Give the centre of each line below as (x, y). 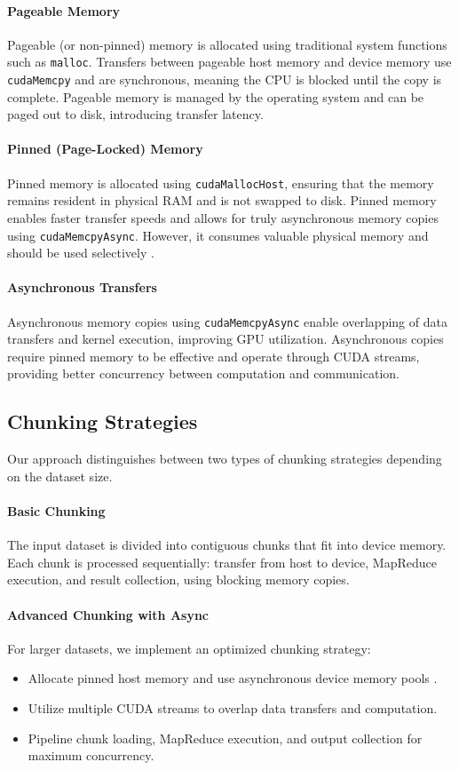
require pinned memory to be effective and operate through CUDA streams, (214, 356)
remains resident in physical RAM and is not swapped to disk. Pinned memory (222, 200)
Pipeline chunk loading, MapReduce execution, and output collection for (225, 738)
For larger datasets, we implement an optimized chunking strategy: (189, 648)
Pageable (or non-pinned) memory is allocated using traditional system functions (227, 44)
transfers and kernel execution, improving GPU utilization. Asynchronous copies (226, 339)
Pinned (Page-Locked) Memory (105, 149)
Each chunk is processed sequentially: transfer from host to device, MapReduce (222, 562)
